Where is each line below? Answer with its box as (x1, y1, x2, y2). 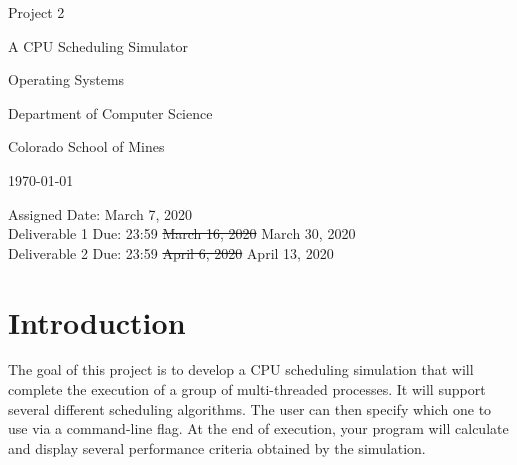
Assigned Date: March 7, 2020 (8, 203, 192, 224)
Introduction (8, 301, 186, 342)
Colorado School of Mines (8, 136, 165, 157)
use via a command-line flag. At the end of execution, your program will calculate (8, 418, 509, 439)
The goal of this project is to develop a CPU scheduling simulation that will (8, 359, 474, 380)
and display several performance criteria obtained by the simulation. (8, 437, 426, 458)
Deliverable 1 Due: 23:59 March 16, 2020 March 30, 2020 (8, 223, 356, 244)
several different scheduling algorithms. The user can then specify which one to (8, 398, 492, 419)
